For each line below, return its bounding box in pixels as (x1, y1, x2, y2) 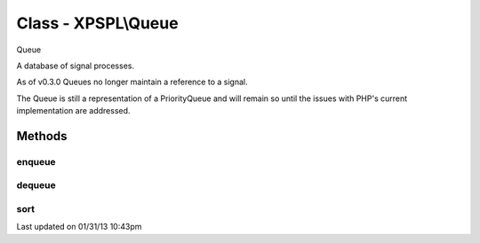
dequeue (16, 179, 57, 192)
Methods (16, 129, 68, 144)
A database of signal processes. (16, 60, 135, 71)
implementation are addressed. (16, 106, 131, 116)
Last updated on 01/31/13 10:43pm (16, 222, 142, 232)
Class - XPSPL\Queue (16, 13, 179, 33)
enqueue (16, 155, 57, 168)
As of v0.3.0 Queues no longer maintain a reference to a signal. (16, 76, 248, 88)
